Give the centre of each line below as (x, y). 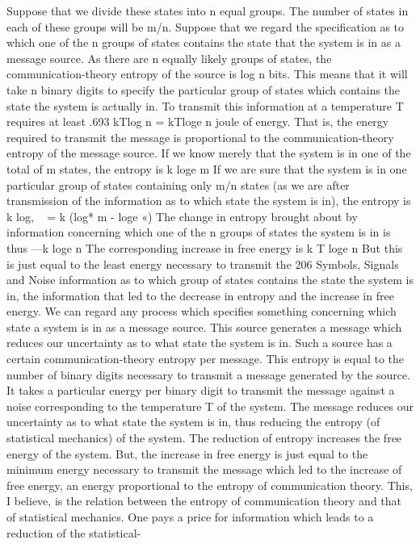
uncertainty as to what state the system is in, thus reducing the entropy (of (193, 422)
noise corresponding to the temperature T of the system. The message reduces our (210, 406)
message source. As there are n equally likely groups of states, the (169, 58)
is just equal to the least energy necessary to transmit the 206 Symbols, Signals (203, 264)
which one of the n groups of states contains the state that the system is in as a (204, 42)
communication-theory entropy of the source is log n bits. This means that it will (207, 74)
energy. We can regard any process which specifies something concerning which (202, 311)
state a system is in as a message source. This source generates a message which (204, 326)
